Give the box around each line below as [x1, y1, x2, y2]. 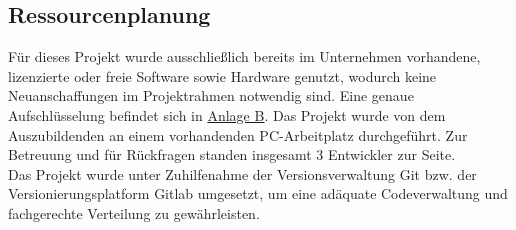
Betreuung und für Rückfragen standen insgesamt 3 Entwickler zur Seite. [8, 144, 456, 165]
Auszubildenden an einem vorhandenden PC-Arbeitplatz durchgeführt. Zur [8, 124, 468, 145]
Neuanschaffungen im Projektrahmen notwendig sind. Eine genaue [8, 85, 414, 106]
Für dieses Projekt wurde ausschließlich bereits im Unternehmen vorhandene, [8, 46, 481, 67]
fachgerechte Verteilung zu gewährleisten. [8, 202, 260, 223]
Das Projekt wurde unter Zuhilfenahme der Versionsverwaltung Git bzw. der [8, 163, 477, 184]
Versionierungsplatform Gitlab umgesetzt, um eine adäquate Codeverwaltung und [8, 183, 508, 204]
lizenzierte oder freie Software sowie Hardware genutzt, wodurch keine [8, 65, 437, 86]
